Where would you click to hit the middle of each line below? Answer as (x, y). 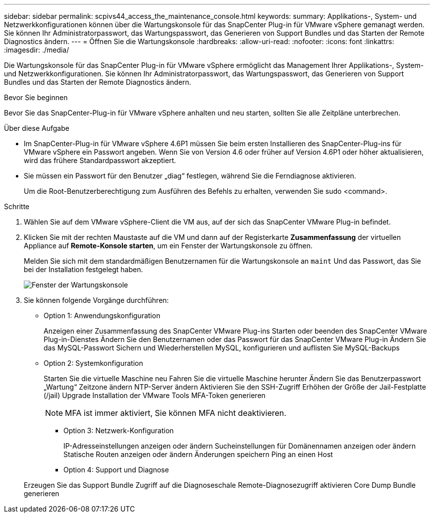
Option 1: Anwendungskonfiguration (102, 316)
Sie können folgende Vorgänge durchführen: (96, 300)
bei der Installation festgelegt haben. (83, 269)
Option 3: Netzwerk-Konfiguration (119, 431)
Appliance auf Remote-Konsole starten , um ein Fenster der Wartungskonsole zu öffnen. (168, 246)
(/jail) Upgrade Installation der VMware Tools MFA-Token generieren (155, 395)
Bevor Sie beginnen (36, 97)
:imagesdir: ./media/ (37, 50)
